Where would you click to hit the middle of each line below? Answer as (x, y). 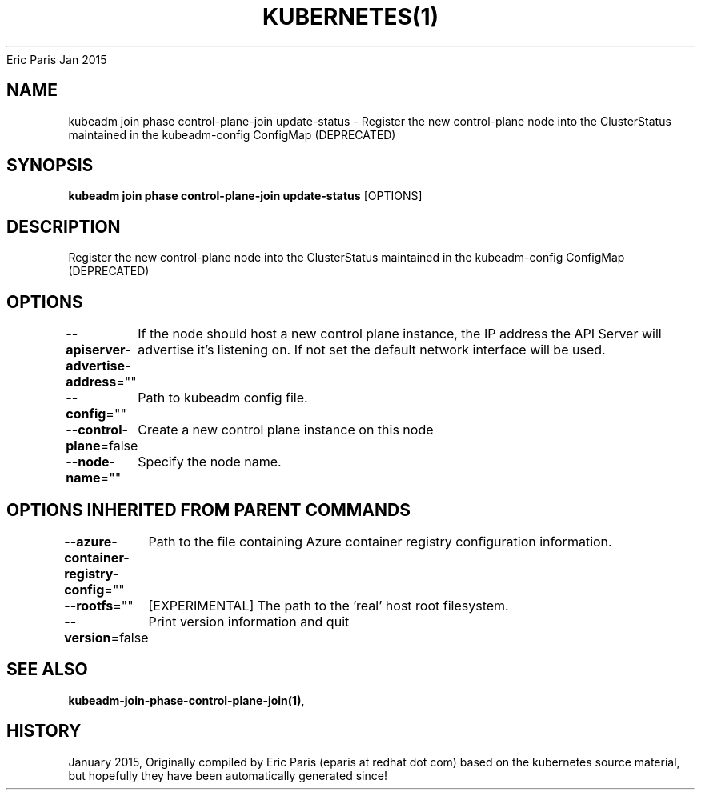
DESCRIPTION (64, 226)
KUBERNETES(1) (350, 17)
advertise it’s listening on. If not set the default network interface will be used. (372, 350)
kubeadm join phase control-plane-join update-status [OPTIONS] (245, 196)
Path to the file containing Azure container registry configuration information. (380, 541)
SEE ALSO (47, 670)
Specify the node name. (210, 462)
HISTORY (44, 731)
